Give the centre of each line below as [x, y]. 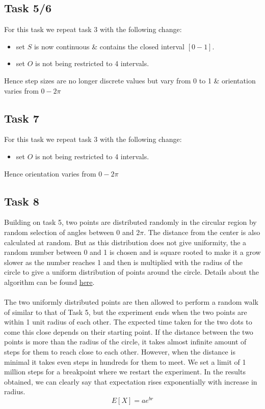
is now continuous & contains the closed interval [109, 46]
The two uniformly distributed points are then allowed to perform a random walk [131, 302]
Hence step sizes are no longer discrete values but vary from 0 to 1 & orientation [130, 80]
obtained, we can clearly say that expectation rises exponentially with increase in [131, 381]
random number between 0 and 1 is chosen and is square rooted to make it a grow [132, 252]
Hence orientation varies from [50, 173]
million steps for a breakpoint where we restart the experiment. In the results [125, 372]
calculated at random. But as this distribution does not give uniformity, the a [125, 242]
